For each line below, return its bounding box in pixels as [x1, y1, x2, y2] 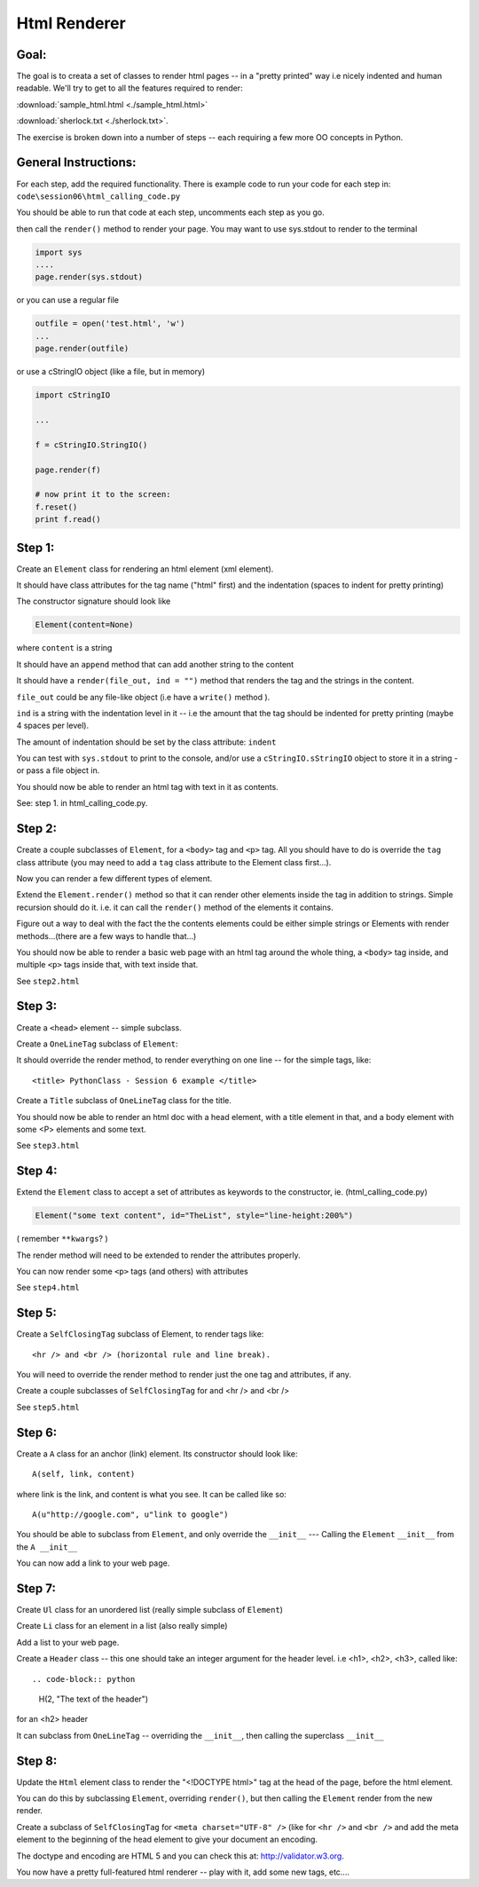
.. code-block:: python [32, 1674, 136, 1684]
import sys [35, 247, 82, 257]
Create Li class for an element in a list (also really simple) [16, 1621, 228, 1631]
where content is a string [16, 643, 113, 653]
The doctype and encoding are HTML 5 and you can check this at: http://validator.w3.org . [16, 1851, 345, 1861]
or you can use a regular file [16, 295, 120, 305]
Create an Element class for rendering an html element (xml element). [16, 564, 274, 574]
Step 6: [16, 1425, 58, 1440]
